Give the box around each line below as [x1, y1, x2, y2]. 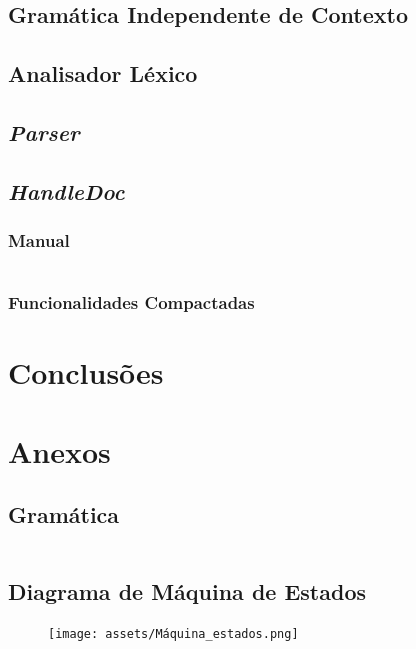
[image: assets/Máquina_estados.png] [48, 627, 299, 642]
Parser [8, 116, 80, 147]
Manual [8, 228, 70, 253]
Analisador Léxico [8, 58, 198, 89]
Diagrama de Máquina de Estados [8, 575, 366, 606]
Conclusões [8, 352, 164, 393]
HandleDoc [8, 175, 125, 206]
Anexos [8, 430, 111, 471]
